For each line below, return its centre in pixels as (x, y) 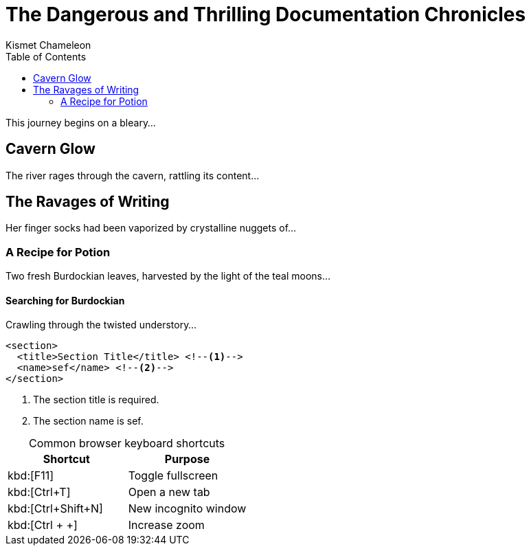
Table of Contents (46, 56)
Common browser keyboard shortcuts (127, 443)
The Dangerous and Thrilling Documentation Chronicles (266, 14)
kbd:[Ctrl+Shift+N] (55, 509)
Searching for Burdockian (65, 300)
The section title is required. (96, 400)
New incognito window (187, 509)
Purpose (187, 459)
